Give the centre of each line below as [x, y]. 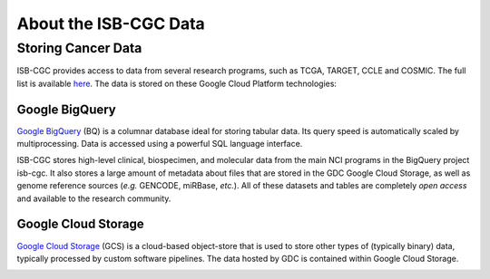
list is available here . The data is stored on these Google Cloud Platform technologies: [177, 83]
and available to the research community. [94, 198]
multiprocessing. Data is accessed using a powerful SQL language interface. [160, 144]
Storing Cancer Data [79, 48]
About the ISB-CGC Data [111, 24]
